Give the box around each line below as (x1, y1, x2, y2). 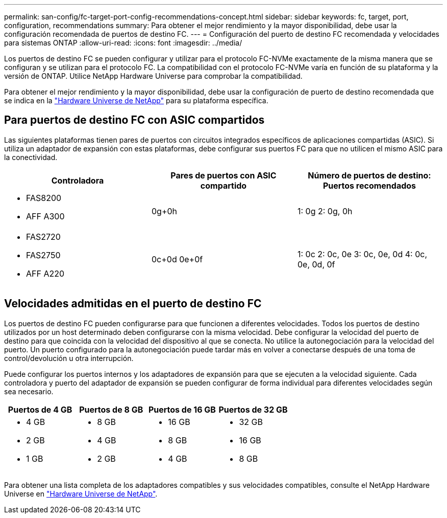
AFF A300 (26, 211, 65, 221)
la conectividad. (4, 152, 58, 162)
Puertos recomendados (322, 180, 416, 191)
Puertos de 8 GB (79, 404, 143, 415)
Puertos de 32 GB (218, 404, 288, 415)
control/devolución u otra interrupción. (4, 353, 134, 363)
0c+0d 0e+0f (151, 254, 203, 264)
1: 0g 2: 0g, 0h (297, 206, 353, 216)
